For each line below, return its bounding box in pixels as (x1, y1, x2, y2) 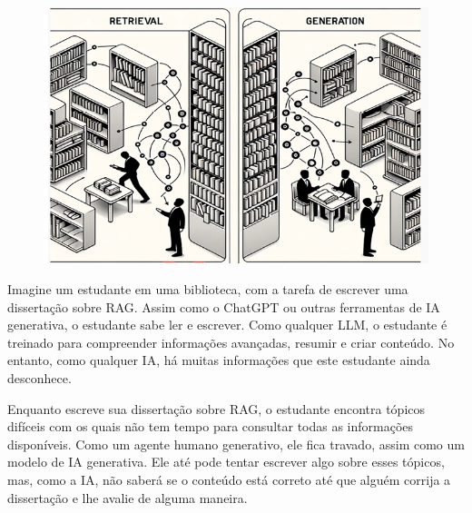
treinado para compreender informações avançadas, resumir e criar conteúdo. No (7, 332, 455, 351)
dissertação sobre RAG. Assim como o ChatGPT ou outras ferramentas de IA (7, 297, 440, 316)
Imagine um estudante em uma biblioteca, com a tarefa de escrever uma (7, 280, 408, 299)
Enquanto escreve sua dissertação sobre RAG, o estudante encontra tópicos (7, 399, 426, 418)
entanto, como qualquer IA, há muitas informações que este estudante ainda (7, 350, 430, 370)
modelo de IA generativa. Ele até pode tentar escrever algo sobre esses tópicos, (7, 452, 445, 471)
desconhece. (7, 369, 72, 388)
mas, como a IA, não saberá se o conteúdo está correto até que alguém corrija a (7, 469, 451, 488)
